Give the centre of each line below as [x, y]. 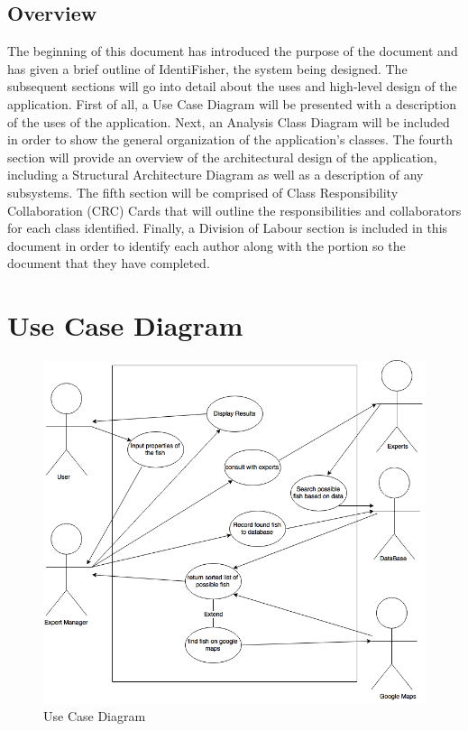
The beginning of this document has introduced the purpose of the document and [233, 51]
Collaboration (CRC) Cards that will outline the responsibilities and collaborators [234, 210]
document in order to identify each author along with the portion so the [206, 245]
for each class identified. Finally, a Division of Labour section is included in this [228, 228]
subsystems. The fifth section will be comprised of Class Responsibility [203, 192]
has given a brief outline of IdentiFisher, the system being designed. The [207, 68]
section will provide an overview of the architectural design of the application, [222, 157]
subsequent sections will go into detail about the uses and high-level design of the [232, 86]
